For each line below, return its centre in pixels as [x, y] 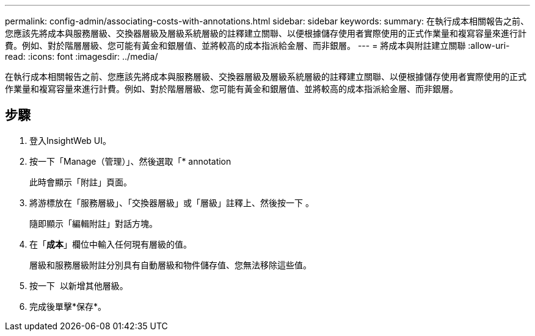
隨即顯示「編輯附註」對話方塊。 [93, 223]
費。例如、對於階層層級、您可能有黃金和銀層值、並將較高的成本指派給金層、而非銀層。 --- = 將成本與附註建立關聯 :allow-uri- [257, 45]
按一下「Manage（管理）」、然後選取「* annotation [130, 161]
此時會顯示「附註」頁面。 [81, 182]
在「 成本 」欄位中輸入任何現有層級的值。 [111, 244]
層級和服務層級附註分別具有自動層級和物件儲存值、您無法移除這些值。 [170, 265]
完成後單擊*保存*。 [68, 306]
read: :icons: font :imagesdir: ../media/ [82, 56]
